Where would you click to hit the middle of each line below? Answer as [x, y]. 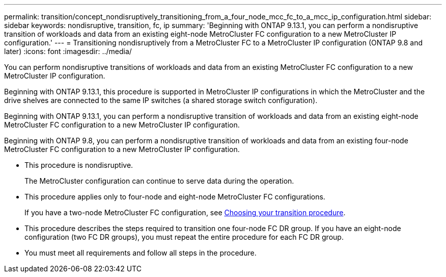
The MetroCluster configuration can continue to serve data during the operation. [159, 181]
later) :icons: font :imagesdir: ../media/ [68, 51]
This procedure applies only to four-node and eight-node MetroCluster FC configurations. [175, 197]
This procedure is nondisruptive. [79, 165]
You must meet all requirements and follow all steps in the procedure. [141, 253]
